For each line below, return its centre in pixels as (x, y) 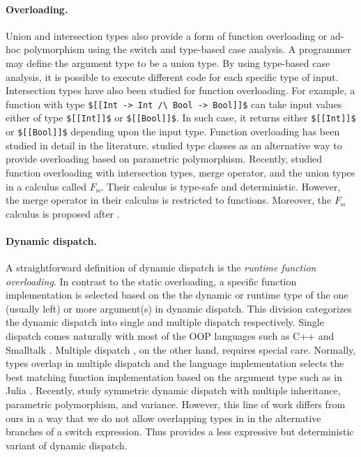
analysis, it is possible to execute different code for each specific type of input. (172, 76)
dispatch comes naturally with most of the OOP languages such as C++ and (170, 336)
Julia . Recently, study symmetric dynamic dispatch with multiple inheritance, (173, 390)
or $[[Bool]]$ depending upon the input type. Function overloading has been (173, 132)
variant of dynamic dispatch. (67, 445)
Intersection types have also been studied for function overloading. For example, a (180, 90)
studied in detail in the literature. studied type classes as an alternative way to (174, 145)
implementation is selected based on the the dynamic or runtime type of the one (177, 295)
